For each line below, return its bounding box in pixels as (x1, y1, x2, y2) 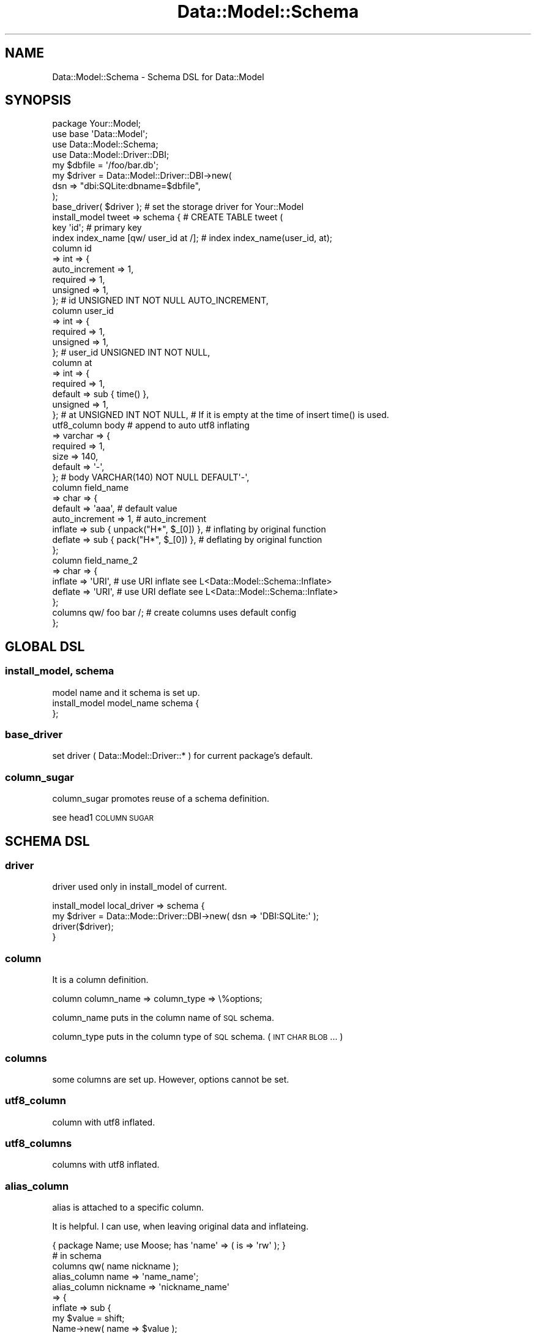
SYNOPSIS (5, 92, 72, 108)
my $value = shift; (52, 1313, 125, 1324)
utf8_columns (5, 1137, 72, 1149)
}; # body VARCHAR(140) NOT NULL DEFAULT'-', (52, 472, 250, 483)
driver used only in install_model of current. (52, 881, 227, 892)
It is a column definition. (52, 974, 149, 985)
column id (52, 243, 92, 254)
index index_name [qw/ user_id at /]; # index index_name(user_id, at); (52, 233, 333, 244)
